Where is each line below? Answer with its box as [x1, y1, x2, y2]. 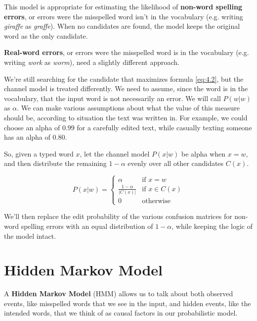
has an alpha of [4, 132, 50, 142]
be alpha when [181, 148, 226, 159]
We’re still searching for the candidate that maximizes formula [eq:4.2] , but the [4, 73, 244, 84]
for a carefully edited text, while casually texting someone [77, 122, 252, 132]
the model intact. [4, 230, 56, 241]
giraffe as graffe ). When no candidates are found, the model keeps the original [4, 21, 240, 31]
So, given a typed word [4, 148, 74, 159]
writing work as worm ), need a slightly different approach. [4, 56, 179, 67]
